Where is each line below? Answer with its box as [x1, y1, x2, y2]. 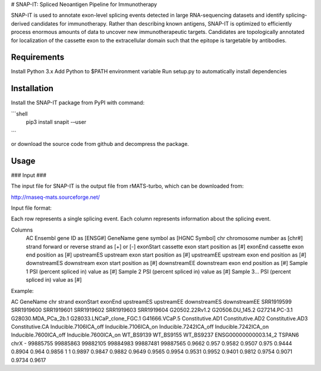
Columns [11, 226, 33, 233]
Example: [11, 287, 34, 294]
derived [11, 20, 30, 27]
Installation [11, 83, 53, 93]
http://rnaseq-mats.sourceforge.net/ [11, 194, 100, 201]
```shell [11, 110, 28, 117]
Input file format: [11, 204, 52, 211]
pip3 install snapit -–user [26, 119, 86, 126]
